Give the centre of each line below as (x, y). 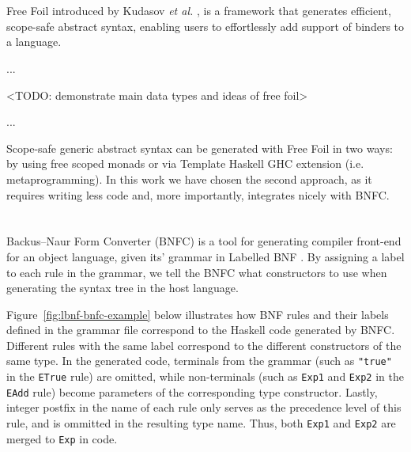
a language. (34, 42)
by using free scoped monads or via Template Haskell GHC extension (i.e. (185, 163)
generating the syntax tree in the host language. (123, 288)
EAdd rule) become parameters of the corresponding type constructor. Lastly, (192, 391)
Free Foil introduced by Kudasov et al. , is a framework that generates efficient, (199, 11)
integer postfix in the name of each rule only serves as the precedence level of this (204, 407)
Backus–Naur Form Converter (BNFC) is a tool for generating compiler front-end (204, 241)
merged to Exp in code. (62, 438)
